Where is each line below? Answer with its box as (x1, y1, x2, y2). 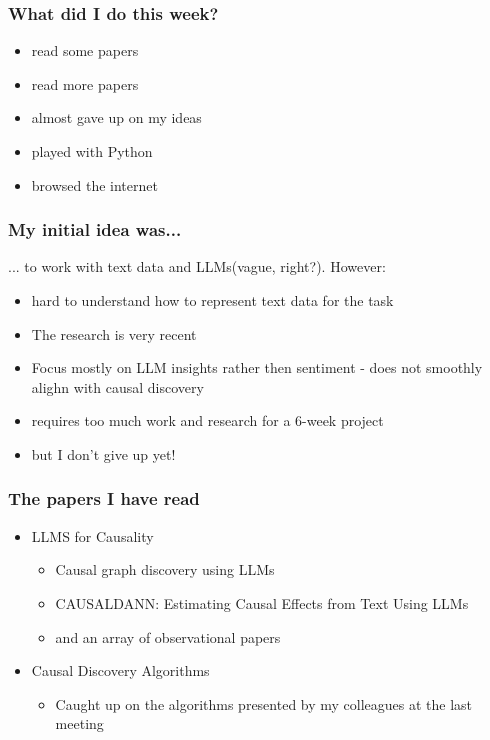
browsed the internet (31, 174, 158, 195)
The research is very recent (31, 323, 197, 344)
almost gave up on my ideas (31, 107, 202, 128)
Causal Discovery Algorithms (31, 660, 210, 681)
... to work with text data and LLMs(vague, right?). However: (8, 256, 386, 277)
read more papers (31, 73, 139, 94)
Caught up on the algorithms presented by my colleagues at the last (55, 693, 473, 714)
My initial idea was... (8, 217, 182, 242)
